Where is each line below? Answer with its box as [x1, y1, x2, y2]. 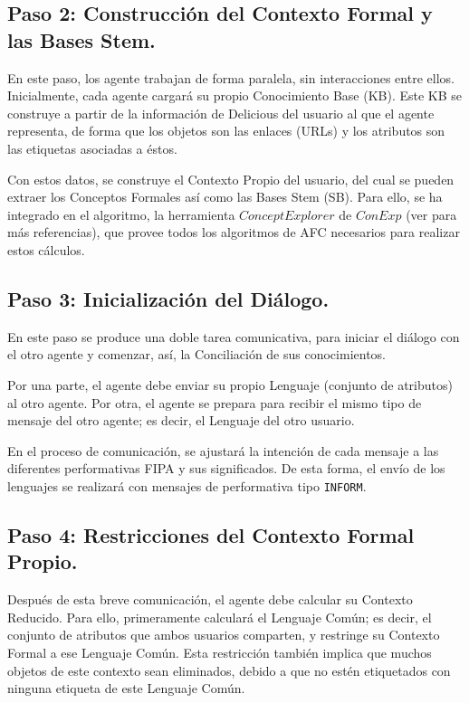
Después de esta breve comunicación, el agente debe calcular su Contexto [7, 590, 413, 609]
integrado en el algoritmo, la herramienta [7, 204, 235, 223]
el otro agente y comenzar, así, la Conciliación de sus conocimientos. [7, 345, 386, 364]
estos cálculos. [7, 240, 85, 259]
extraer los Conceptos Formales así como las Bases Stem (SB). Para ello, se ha [7, 187, 443, 206]
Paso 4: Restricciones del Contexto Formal [7, 520, 415, 548]
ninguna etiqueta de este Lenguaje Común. [7, 679, 245, 698]
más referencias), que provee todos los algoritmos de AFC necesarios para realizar [7, 223, 460, 242]
